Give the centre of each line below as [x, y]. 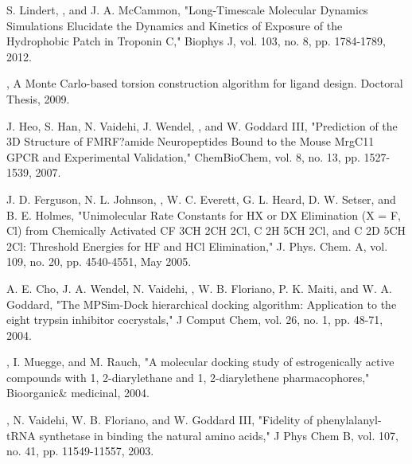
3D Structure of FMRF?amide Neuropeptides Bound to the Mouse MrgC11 [190, 141]
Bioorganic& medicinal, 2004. [78, 393]
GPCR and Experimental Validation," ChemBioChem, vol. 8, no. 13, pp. [183, 156]
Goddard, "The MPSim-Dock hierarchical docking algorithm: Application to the [202, 304]
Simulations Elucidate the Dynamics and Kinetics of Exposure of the [175, 25]
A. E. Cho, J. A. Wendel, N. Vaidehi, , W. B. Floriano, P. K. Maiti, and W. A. [199, 288]
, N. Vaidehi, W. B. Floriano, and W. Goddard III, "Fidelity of [160, 420]
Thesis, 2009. [38, 98]
